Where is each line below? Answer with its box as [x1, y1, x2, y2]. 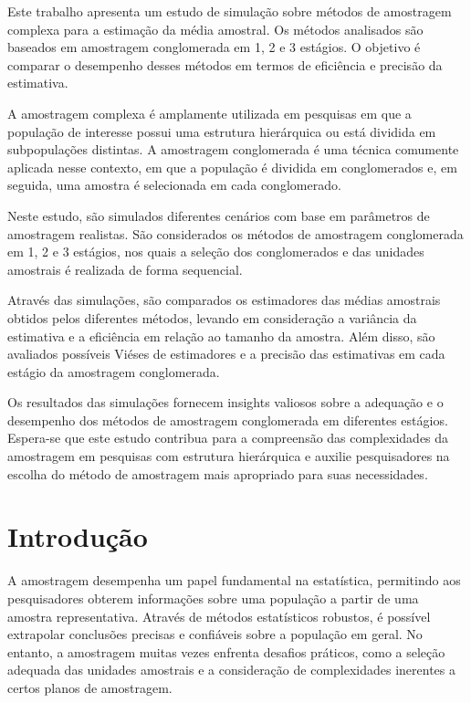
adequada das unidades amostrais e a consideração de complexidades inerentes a [7, 660, 456, 679]
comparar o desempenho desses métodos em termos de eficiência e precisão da [7, 55, 443, 74]
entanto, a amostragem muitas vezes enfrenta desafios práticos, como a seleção [7, 642, 445, 661]
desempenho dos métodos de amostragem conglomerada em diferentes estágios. [7, 410, 448, 429]
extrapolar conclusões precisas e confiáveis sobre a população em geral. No [7, 624, 423, 644]
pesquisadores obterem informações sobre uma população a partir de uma [7, 588, 419, 607]
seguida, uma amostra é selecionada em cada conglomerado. [7, 175, 341, 194]
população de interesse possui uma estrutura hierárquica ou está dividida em [7, 121, 436, 141]
